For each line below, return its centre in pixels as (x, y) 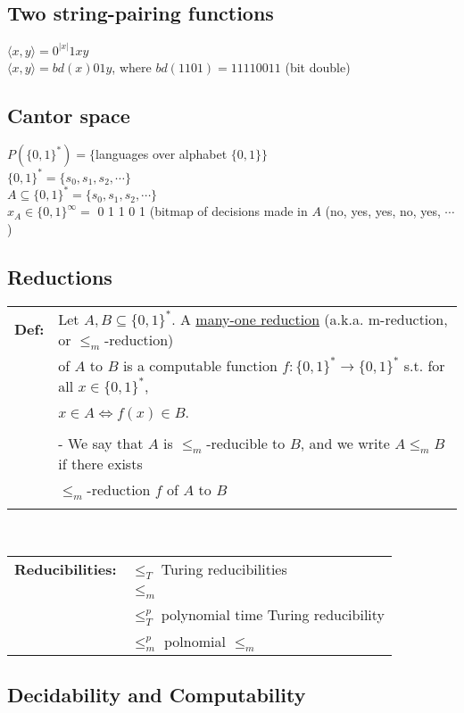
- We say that (101, 444)
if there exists (100, 464)
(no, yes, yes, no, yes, (383, 211)
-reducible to (246, 444)
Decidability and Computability (157, 695)
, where (132, 66)
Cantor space (69, 115)
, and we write (345, 444)
